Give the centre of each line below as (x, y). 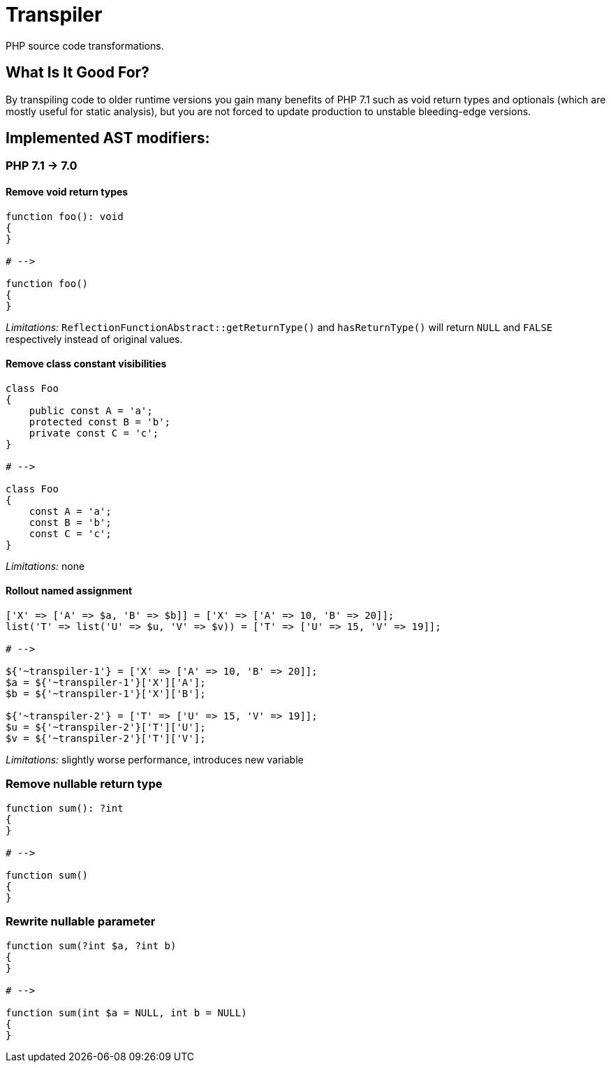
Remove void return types (67, 192)
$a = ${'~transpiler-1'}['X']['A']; (106, 683)
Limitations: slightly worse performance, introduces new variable (155, 760)
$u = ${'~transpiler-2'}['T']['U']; (106, 727)
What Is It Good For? (78, 73)
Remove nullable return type (84, 784)
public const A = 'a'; (91, 410)
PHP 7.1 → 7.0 (42, 166)
